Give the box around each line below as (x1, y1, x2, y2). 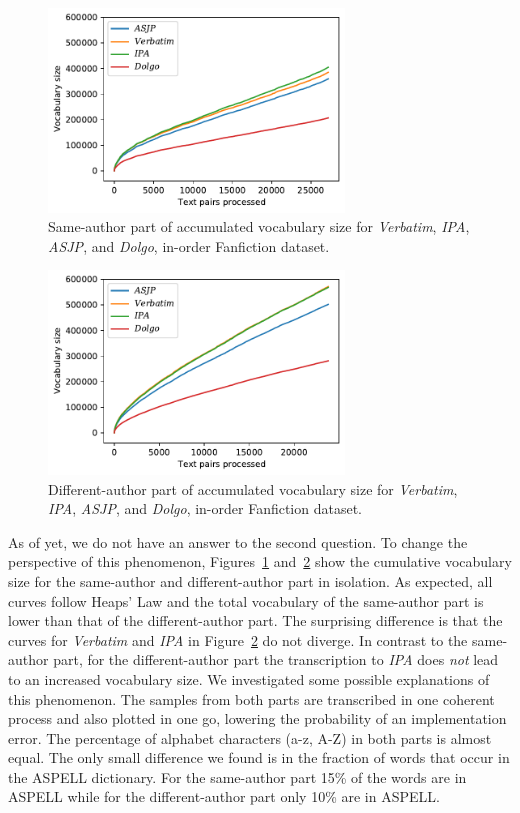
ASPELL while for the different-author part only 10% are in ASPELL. (8, 786, 440, 807)
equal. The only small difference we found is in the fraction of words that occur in (8, 747, 510, 768)
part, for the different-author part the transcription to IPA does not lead (53, 649, 499, 670)
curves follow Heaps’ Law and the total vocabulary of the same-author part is (8, 590, 484, 611)
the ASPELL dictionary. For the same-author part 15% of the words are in (8, 766, 467, 787)
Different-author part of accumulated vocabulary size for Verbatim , (48, 478, 458, 499)
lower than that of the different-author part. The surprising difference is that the (8, 610, 503, 631)
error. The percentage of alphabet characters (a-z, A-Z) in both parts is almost (8, 727, 492, 748)
